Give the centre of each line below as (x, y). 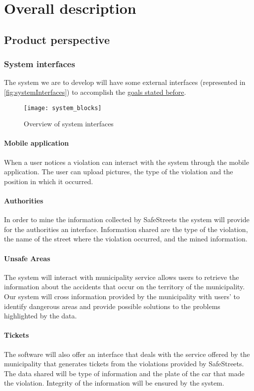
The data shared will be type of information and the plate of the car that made (124, 373)
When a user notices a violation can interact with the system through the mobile (127, 162)
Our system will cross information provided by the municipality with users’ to (122, 296)
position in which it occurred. (49, 181)
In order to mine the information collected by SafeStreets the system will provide (127, 219)
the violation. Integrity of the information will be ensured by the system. (114, 383)
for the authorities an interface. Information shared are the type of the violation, (126, 229)
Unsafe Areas (27, 258)
